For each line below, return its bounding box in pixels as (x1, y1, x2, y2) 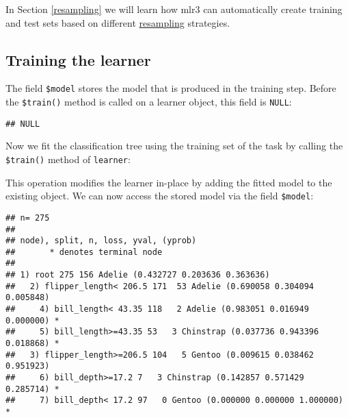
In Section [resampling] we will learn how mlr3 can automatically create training (5, 2, 343, 16)
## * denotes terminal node (5, 247, 163, 257)
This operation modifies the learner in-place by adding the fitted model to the (5, 175, 332, 189)
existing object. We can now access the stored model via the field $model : (5, 188, 314, 203)
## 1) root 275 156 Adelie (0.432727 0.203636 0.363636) (5, 270, 270, 280)
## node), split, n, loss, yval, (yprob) (5, 236, 197, 246)
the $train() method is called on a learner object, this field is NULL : (5, 95, 292, 109)
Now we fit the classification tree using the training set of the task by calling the (5, 138, 343, 153)
